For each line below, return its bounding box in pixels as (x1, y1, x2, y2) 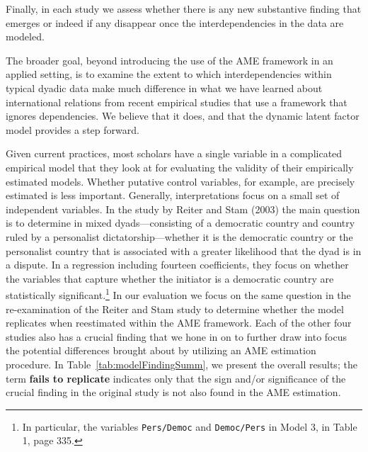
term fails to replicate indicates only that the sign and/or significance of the (6, 371, 346, 385)
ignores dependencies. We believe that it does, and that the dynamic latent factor (6, 108, 360, 123)
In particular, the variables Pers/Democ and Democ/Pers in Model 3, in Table (22, 419, 357, 434)
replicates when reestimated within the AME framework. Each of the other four (6, 315, 352, 330)
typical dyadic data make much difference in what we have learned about (6, 80, 323, 95)
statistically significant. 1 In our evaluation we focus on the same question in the (6, 286, 351, 302)
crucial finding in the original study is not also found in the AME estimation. (6, 385, 341, 400)
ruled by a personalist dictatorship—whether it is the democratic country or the (6, 229, 353, 244)
